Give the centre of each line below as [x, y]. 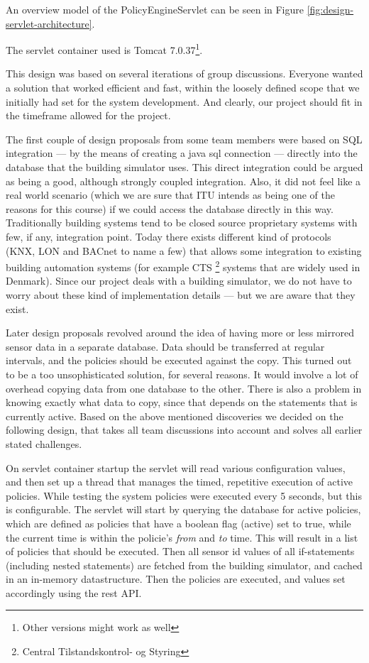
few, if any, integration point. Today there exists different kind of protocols [169, 236]
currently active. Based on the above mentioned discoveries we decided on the [175, 416]
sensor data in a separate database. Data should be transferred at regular [165, 346]
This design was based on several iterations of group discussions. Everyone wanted [184, 73]
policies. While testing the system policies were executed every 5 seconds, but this [184, 495]
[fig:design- [330, 9]
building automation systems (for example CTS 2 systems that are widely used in [183, 266]
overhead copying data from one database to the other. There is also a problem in [184, 388]
